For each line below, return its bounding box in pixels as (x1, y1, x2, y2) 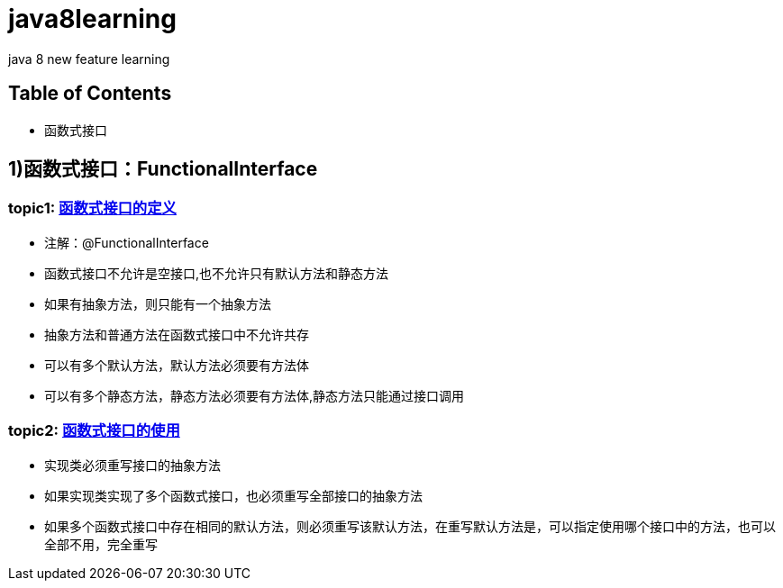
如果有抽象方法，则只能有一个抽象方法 (44, 295, 271, 312)
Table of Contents (8, 82, 172, 105)
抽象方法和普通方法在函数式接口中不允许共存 (44, 326, 309, 342)
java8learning (8, 4, 177, 34)
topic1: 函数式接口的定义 (8, 199, 177, 218)
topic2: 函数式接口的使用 (8, 421, 180, 440)
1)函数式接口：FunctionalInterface (8, 158, 318, 181)
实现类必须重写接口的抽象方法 (44, 457, 221, 473)
